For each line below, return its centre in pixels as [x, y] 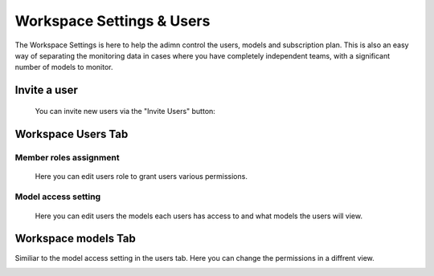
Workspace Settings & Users [113, 21]
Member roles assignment [67, 157]
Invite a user [46, 90]
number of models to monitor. [64, 67]
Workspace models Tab [76, 239]
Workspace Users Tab [72, 134]
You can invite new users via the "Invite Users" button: [125, 111]
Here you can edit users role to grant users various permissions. [141, 176]
